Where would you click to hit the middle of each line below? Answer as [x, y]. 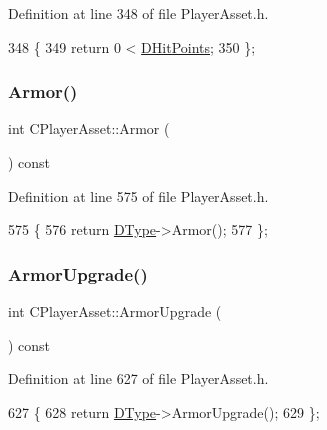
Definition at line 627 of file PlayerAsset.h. [138, 378]
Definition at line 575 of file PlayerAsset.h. [138, 195]
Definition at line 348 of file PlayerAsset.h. [138, 13]
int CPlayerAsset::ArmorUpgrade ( [115, 311]
